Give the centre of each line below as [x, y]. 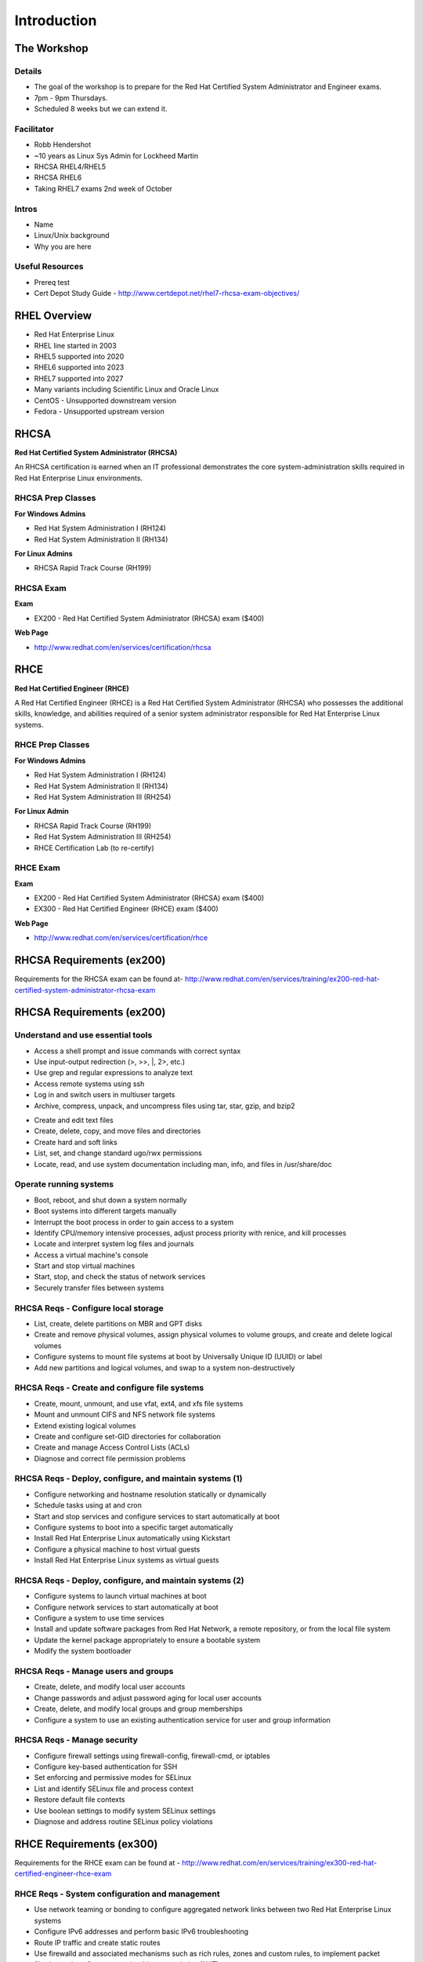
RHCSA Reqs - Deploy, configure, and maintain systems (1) [128, 1479]
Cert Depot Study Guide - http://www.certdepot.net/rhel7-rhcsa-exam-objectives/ [167, 294]
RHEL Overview [53, 316]
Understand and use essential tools [83, 1035]
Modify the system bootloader [83, 1651]
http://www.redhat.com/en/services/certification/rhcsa [123, 647]
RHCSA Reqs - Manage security [76, 1740]
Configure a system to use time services [99, 1618]
